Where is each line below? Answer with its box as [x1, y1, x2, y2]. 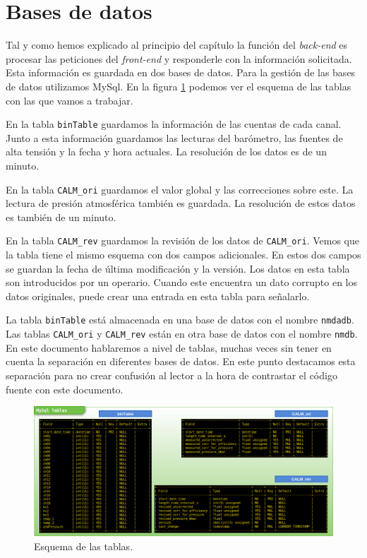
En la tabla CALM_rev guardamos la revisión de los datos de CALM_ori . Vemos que [6, 233, 359, 248]
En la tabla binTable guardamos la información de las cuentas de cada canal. [6, 117, 342, 131]
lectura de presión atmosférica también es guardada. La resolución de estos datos [6, 196, 356, 210]
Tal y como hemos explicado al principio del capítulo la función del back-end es [6, 37, 348, 52]
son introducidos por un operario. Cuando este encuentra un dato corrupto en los [6, 275, 358, 290]
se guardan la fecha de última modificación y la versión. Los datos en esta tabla [6, 261, 350, 275]
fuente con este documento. [6, 381, 124, 396]
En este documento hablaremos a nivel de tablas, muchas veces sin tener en [6, 340, 332, 355]
